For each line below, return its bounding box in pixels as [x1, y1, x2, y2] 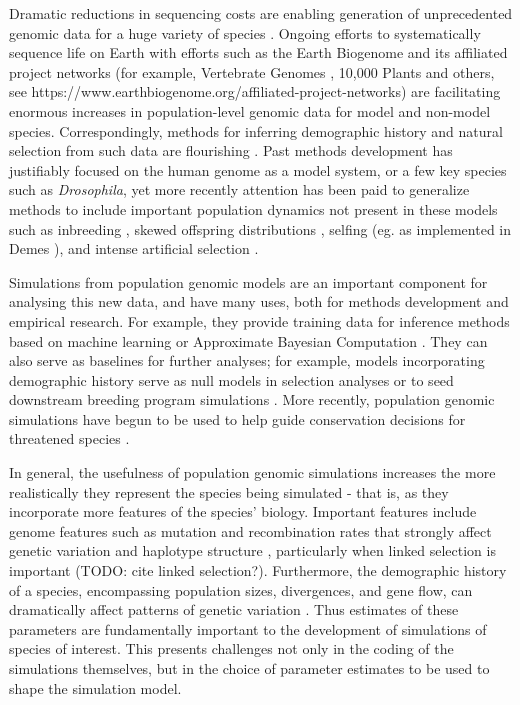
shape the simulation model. [9, 677, 182, 698]
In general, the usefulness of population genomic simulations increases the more [9, 462, 496, 483]
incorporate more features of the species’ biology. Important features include [9, 501, 477, 522]
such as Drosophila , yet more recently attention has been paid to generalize [9, 179, 470, 200]
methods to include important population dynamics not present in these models [9, 198, 498, 219]
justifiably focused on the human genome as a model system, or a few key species [9, 159, 507, 180]
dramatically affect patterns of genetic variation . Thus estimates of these [9, 599, 459, 620]
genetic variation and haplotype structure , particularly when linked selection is [9, 540, 496, 561]
